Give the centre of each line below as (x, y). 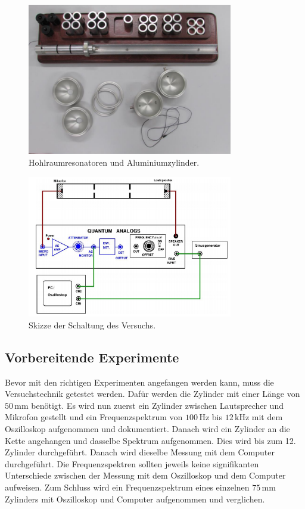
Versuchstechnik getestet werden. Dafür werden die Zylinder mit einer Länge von (152, 394)
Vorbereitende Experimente (92, 357)
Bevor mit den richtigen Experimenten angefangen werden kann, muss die (139, 382)
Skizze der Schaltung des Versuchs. (92, 325)
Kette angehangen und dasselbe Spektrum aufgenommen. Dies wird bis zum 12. (150, 440)
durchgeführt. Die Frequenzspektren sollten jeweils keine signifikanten (132, 463)
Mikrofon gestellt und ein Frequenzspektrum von (94, 417)
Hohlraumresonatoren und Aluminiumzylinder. (114, 162)
